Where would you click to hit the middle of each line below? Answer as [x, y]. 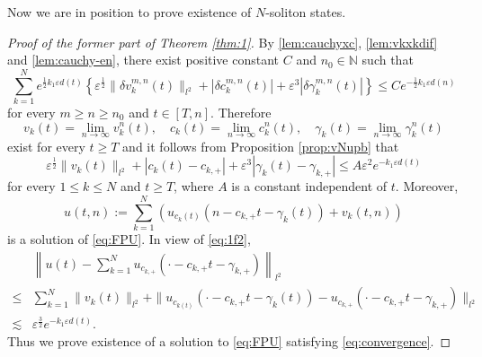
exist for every [46, 146]
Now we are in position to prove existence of [129, 12]
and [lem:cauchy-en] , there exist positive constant [143, 60]
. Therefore [241, 112]
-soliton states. [306, 12]
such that [388, 60]
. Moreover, [427, 186]
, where [194, 186]
